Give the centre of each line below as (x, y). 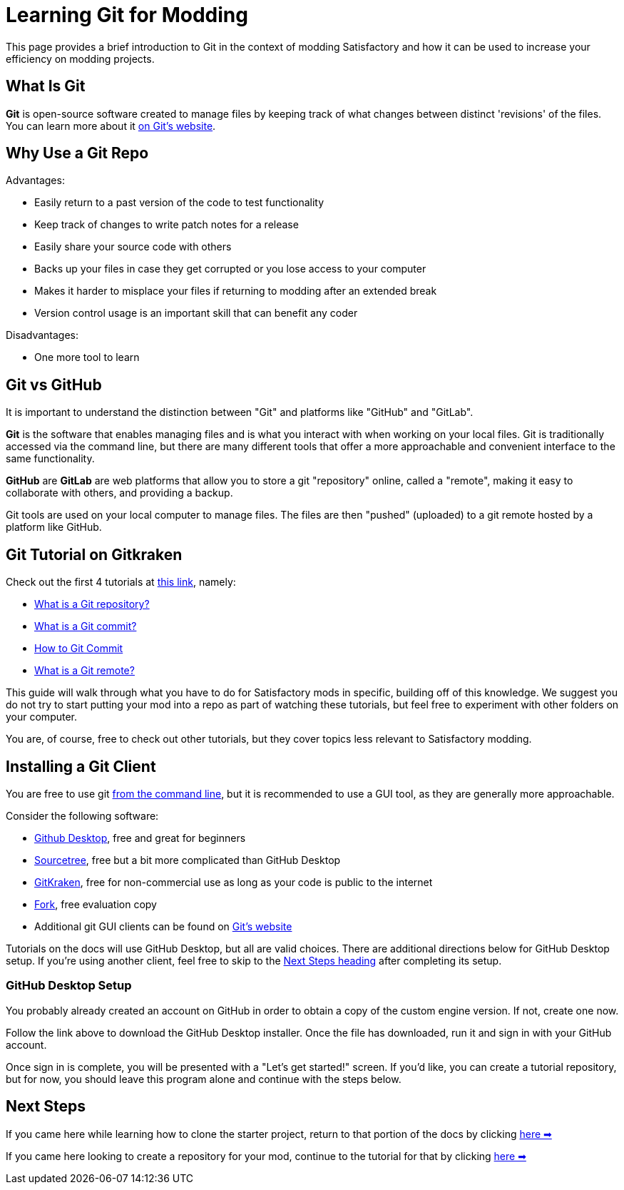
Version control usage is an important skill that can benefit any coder (196, 313)
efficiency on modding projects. (80, 59)
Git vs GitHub (54, 385)
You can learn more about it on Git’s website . (111, 126)
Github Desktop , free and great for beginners (140, 838)
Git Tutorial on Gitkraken (94, 554)
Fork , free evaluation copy (96, 904)
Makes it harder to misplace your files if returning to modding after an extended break (236, 291)
